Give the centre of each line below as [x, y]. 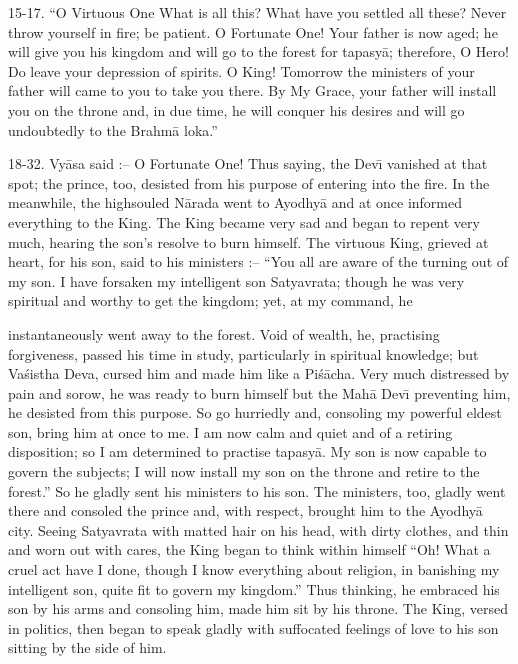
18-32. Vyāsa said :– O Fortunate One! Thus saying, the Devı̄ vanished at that [248, 163]
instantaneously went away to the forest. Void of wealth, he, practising [224, 333]
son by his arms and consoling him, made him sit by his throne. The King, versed [258, 608]
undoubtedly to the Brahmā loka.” [113, 129]
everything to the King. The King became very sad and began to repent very [244, 221]
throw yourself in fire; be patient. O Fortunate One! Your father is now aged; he [253, 31]
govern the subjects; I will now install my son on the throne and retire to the [244, 471]
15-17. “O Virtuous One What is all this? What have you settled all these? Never [257, 12]
